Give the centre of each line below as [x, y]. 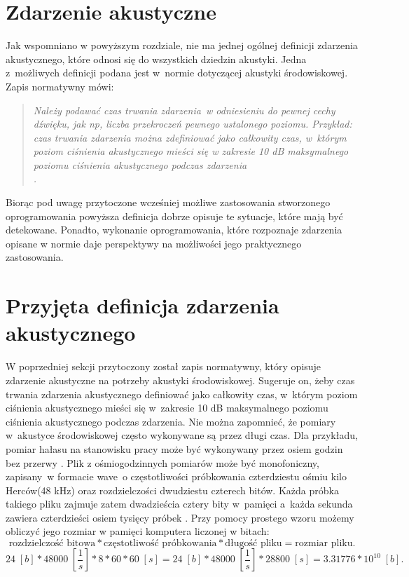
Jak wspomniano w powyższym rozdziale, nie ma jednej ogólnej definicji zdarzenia [182, 45]
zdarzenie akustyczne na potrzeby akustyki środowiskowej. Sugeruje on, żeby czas [180, 380]
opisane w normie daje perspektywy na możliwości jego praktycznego [154, 243]
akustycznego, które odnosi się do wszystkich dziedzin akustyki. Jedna [156, 59]
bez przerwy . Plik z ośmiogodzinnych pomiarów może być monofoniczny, [162, 462]
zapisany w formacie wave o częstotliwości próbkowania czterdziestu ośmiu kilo [176, 476]
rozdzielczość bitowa [52, 544]
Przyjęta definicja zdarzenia [143, 305]
